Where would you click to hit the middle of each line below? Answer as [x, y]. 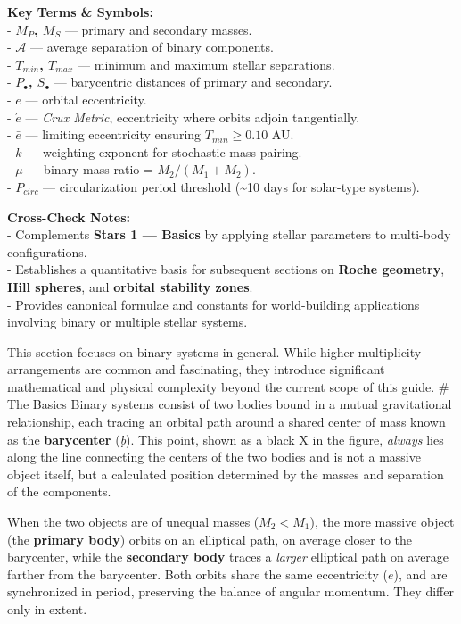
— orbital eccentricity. [86, 99]
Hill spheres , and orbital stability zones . [130, 286]
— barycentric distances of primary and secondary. [193, 82]
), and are [420, 574]
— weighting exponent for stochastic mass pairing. [164, 151]
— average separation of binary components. [152, 47]
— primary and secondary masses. [158, 29]
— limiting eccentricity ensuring [113, 134]
